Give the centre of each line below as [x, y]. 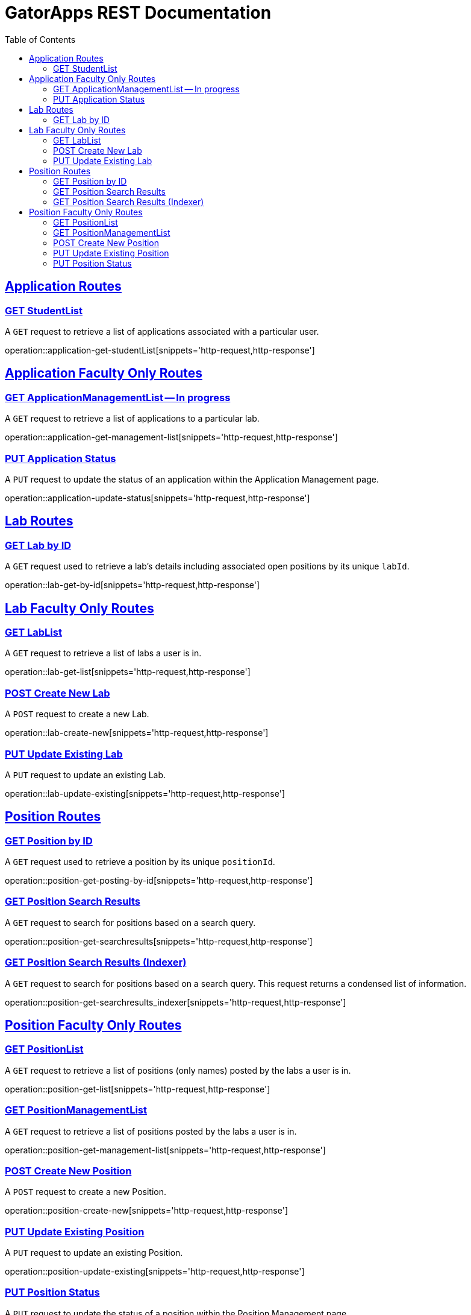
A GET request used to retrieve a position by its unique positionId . [140, 862]
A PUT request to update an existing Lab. [86, 775]
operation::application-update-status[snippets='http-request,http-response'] [158, 498]
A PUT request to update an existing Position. [94, 1253]
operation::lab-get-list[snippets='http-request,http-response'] [128, 672]
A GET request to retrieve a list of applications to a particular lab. [132, 419]
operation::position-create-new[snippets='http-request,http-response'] [147, 1211]
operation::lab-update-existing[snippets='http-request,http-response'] [145, 793]
